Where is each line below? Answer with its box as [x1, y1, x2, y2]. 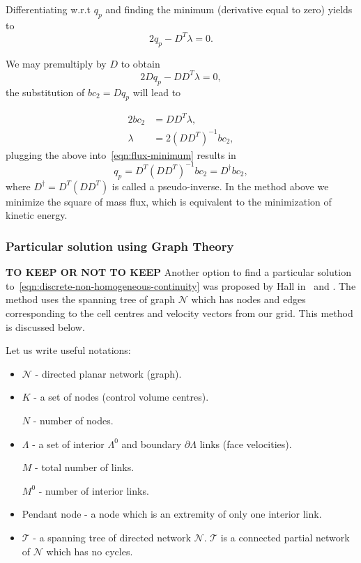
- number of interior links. [38, 483, 149, 498]
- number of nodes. [33, 412, 114, 427]
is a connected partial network [220, 530, 350, 544]
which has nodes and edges [191, 292, 306, 307]
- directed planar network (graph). [35, 366, 182, 380]
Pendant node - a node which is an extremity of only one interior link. [22, 507, 322, 521]
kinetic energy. [6, 208, 68, 222]
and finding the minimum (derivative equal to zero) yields [105, 2, 353, 16]
